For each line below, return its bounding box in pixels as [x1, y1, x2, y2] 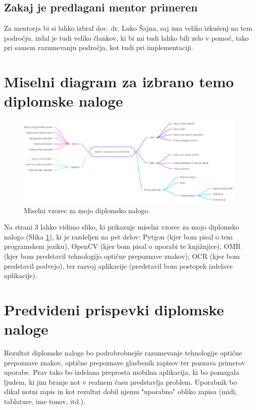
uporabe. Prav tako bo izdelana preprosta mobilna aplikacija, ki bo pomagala [4, 367, 239, 377]
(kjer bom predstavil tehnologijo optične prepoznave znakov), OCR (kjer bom [4, 250, 240, 261]
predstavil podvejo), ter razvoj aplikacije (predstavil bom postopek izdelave [4, 260, 233, 271]
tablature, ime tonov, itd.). [4, 396, 86, 407]
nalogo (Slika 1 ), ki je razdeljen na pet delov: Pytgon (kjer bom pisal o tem [4, 231, 233, 241]
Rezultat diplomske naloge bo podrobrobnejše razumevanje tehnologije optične [4, 348, 242, 358]
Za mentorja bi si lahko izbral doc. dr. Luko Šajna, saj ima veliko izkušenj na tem [4, 23, 253, 33]
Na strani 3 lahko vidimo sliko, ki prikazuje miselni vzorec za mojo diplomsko [4, 222, 239, 232]
